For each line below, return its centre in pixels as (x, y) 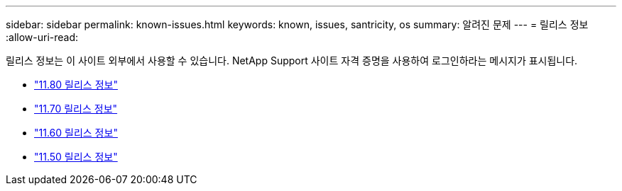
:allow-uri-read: (42, 37)
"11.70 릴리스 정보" (76, 109)
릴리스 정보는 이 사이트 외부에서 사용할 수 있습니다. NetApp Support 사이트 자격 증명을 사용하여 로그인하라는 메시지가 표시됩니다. (292, 60)
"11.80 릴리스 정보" (76, 85)
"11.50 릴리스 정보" (76, 157)
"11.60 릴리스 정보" (76, 133)
